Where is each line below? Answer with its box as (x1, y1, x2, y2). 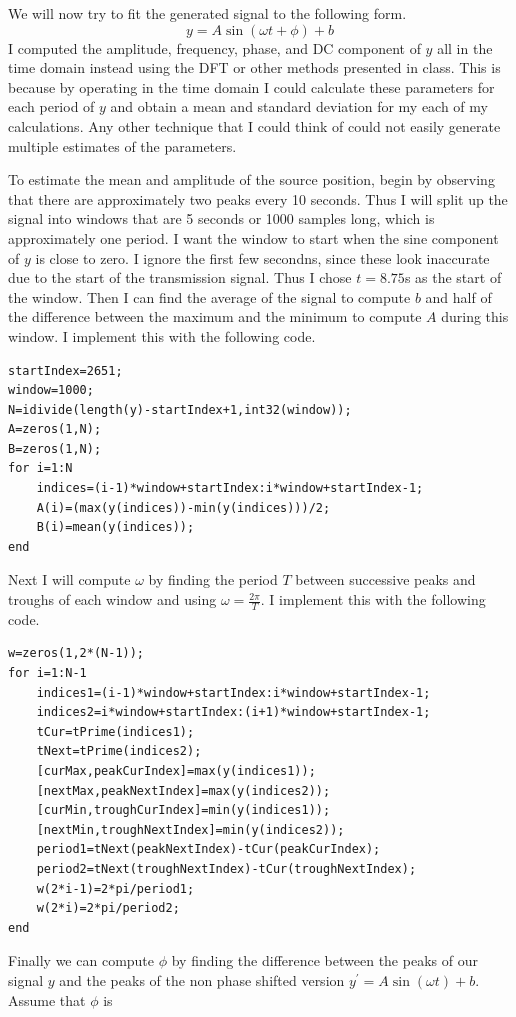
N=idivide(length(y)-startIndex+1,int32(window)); (8, 402, 352, 417)
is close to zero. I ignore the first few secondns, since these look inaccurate (35, 247, 490, 268)
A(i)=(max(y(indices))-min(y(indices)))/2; (36, 500, 331, 515)
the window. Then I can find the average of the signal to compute (8, 286, 411, 307)
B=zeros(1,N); (8, 441, 102, 456)
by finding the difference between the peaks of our (171, 950, 478, 971)
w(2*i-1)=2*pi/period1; (36, 881, 195, 896)
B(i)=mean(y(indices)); (36, 520, 195, 535)
